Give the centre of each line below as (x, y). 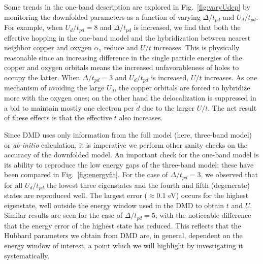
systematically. (27, 255)
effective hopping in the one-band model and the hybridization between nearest (127, 37)
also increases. (141, 118)
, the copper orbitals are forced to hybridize (182, 88)
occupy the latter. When (42, 77)
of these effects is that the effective (58, 118)
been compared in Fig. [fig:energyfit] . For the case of (86, 174)
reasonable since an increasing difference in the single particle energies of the (123, 57)
